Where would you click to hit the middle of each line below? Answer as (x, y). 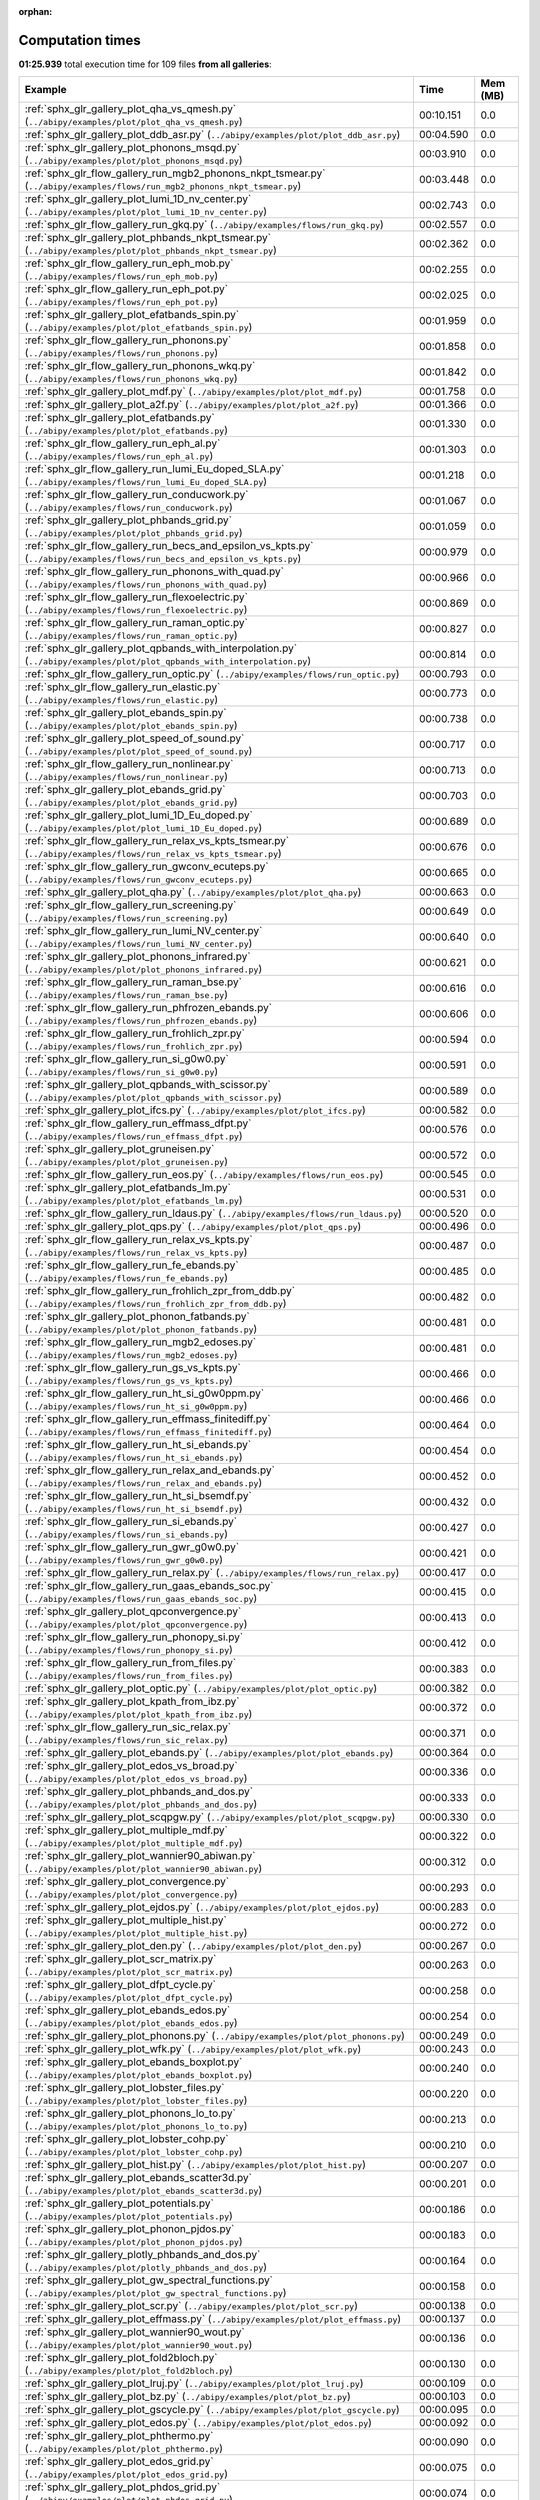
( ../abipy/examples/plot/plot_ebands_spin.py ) (131, 725)
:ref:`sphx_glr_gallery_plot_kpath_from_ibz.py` (132, 1702)
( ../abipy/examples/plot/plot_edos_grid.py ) (126, 2474)
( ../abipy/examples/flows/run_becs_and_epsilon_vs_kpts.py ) (163, 558)
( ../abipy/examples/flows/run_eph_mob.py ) (121, 276)
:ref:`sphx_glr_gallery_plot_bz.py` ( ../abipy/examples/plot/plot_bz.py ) (188, 2397)
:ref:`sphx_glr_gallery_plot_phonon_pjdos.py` (129, 2229)
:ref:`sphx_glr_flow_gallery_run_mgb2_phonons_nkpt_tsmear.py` (175, 173)
